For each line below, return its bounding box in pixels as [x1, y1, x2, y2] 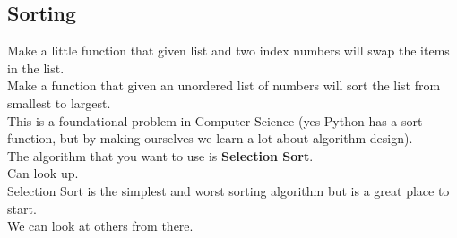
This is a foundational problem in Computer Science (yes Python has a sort [7, 111, 423, 130]
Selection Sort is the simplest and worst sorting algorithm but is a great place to [7, 181, 450, 200]
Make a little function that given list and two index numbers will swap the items [7, 41, 450, 60]
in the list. [7, 58, 65, 77]
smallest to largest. [7, 93, 111, 112]
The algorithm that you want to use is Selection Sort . [7, 146, 314, 165]
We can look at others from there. [7, 217, 194, 235]
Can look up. [7, 164, 79, 183]
